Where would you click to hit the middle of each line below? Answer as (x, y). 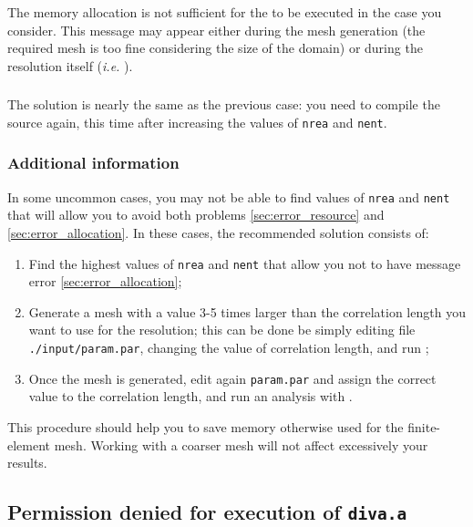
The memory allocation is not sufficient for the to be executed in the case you (225, 12)
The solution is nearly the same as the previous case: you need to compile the (224, 104)
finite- (424, 426)
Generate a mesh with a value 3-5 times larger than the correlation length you (247, 311)
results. (27, 463)
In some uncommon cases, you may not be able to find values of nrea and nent (229, 196)
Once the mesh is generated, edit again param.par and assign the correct (232, 378)
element (29, 444)
